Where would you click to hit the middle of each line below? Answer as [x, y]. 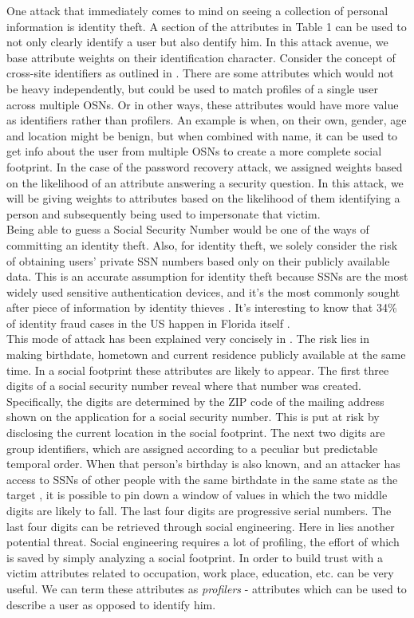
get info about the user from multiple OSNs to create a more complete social [194, 151]
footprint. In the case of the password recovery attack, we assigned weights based [205, 166]
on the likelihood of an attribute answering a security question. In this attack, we [205, 182]
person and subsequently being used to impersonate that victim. [164, 213]
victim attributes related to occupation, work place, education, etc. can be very [200, 573]
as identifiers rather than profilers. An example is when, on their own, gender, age [207, 120]
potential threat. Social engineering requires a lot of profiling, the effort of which [203, 542]
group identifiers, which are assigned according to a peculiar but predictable [192, 448]
